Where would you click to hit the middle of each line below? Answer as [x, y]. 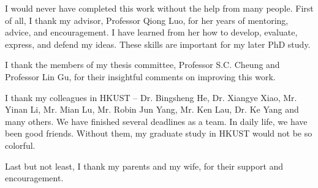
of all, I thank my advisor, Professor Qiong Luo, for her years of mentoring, [147, 20]
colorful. [20, 145]
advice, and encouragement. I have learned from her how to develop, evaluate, [151, 32]
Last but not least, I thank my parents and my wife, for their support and [144, 166]
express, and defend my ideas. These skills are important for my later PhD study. [158, 44]
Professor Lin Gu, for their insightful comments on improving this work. [140, 76]
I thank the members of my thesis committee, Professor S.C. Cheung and [142, 65]
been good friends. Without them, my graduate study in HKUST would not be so [159, 133]
